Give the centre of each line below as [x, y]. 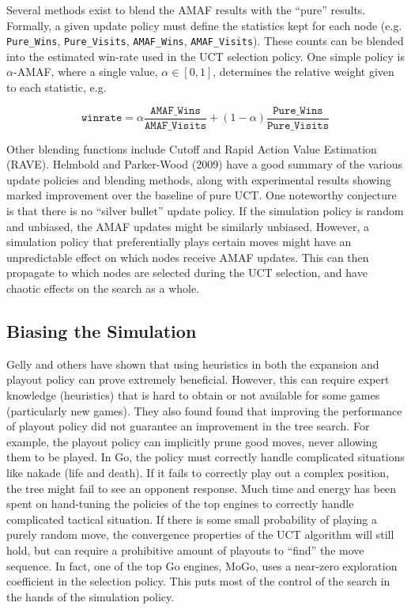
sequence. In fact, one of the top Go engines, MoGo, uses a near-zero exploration [202, 565]
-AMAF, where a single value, [85, 72]
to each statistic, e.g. [57, 87]
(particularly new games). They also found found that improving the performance [204, 410]
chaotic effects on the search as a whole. [103, 288]
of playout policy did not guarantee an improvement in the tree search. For [188, 426]
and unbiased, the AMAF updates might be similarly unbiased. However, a [188, 226]
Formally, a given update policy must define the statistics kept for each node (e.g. [204, 25]
